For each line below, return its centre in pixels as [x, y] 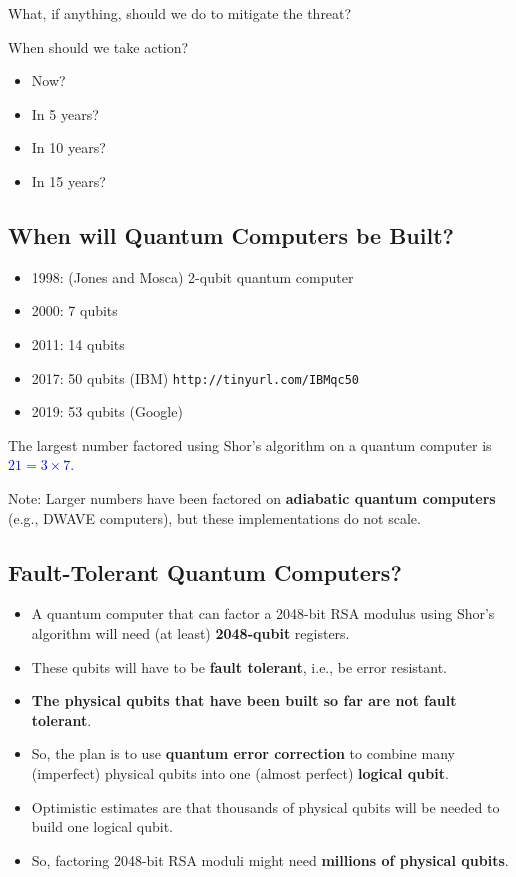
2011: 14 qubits [78, 343]
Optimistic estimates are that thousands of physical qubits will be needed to [265, 806]
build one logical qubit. [102, 826]
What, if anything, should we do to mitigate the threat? [180, 13]
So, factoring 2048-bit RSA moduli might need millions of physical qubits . [270, 859]
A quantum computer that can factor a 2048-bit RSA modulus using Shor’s [263, 613]
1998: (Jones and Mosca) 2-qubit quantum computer [192, 276]
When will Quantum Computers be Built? [231, 234]
